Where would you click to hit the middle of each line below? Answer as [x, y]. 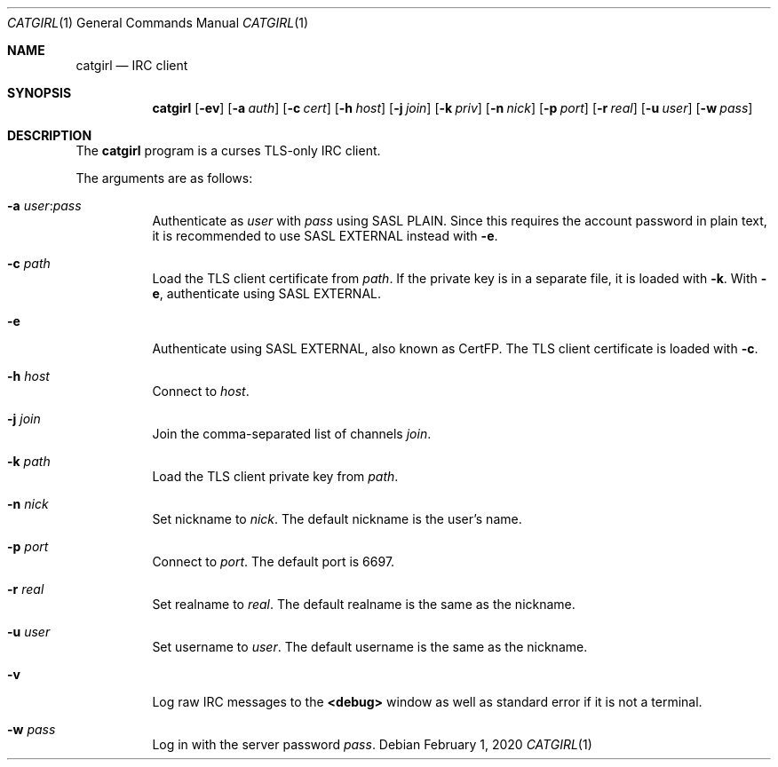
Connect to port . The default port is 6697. [274, 561]
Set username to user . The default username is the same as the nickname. [370, 647]
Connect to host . [201, 391]
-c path [29, 263]
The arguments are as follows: [164, 178]
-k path [29, 461]
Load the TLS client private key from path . [275, 476]
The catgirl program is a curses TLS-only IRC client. [228, 150]
